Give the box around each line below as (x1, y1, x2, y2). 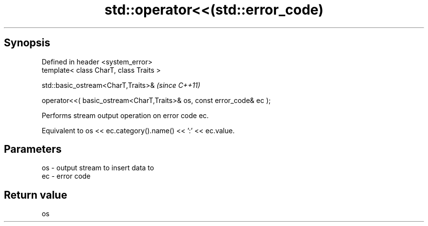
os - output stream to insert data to (42, 164, 154, 172)
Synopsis (4, 37, 50, 49)
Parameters (4, 143, 62, 156)
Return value (4, 188, 67, 201)
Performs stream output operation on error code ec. (42, 111, 209, 120)
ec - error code (42, 172, 91, 181)
